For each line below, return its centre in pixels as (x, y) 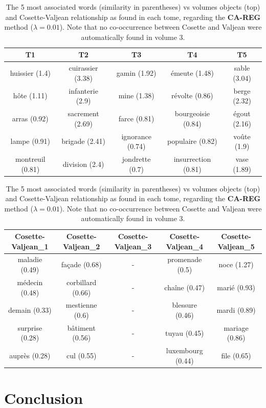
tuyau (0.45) (185, 332)
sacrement (83, 113)
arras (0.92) (30, 118)
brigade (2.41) (83, 141)
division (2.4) (83, 164)
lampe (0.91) (30, 141)
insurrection (192, 158)
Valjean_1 (30, 246)
